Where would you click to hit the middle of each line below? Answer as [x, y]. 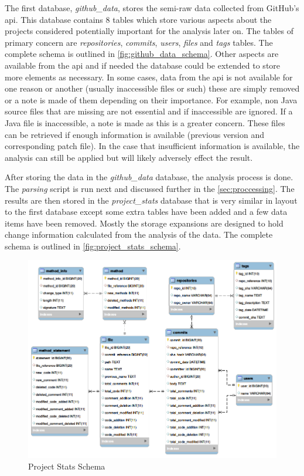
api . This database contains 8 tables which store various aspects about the [138, 19]
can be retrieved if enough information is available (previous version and [135, 134]
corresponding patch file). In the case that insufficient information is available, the [152, 146]
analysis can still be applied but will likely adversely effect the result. [129, 157]
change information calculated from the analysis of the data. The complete [139, 234]
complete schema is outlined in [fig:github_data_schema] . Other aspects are [142, 54]
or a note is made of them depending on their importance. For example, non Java [151, 99]
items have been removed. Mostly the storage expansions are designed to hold [144, 223]
